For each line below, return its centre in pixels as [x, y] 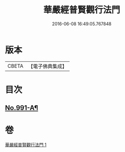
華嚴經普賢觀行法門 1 [26, 145]
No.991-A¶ [22, 108]
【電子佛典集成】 [47, 66]
